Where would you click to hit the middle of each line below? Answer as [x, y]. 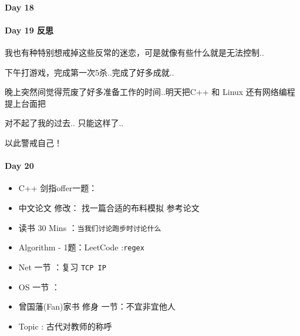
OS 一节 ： [39, 286]
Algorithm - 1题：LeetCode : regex [81, 247]
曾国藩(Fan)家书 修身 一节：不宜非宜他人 [97, 306]
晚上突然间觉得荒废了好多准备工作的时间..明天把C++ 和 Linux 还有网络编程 [150, 92]
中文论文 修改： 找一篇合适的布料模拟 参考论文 [109, 208]
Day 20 [19, 166]
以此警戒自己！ [33, 142]
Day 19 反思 [29, 30]
